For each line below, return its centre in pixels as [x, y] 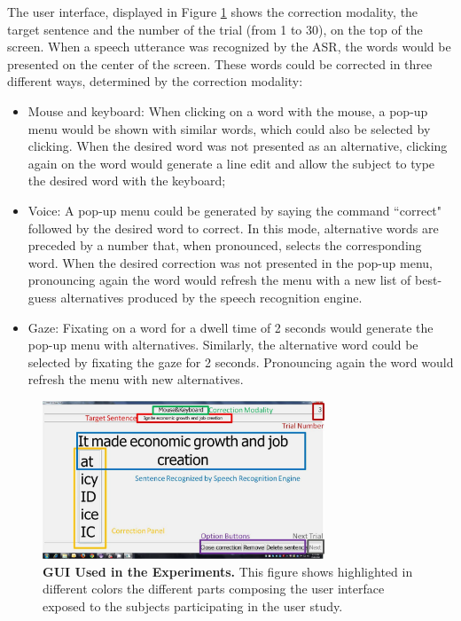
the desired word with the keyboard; [127, 181]
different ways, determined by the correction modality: [155, 81]
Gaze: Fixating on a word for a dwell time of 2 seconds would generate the [230, 327]
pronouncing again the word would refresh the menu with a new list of [219, 280]
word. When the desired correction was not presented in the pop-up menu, [230, 262]
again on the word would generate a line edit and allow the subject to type [231, 163]
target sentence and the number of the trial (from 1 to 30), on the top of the [215, 29]
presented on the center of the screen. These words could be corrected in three [220, 63]
